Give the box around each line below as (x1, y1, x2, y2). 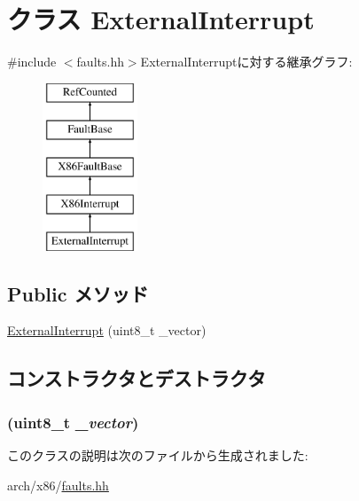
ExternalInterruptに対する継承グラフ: (140, 52, 353, 71)
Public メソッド (7, 279, 149, 307)
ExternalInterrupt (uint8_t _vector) (7, 321, 207, 340)
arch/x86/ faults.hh (7, 475, 109, 494)
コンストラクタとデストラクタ (7, 364, 266, 392)
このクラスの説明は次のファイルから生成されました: (7, 446, 308, 465)
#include (7, 52, 57, 71)
